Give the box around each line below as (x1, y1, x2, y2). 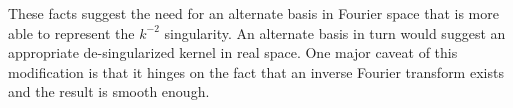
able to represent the (8, 22, 135, 43)
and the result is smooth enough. (8, 81, 210, 102)
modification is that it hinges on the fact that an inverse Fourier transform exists (8, 61, 504, 82)
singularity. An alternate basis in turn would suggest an (164, 22, 506, 43)
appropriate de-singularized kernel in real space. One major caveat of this (8, 42, 458, 63)
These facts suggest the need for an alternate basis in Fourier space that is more (8, 3, 499, 23)
